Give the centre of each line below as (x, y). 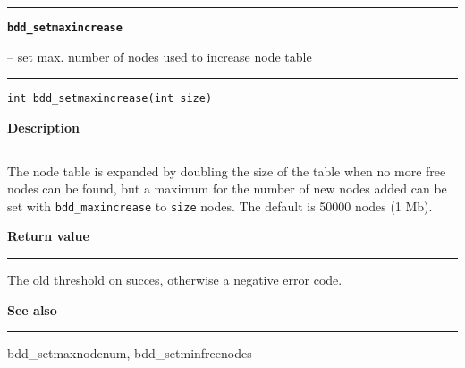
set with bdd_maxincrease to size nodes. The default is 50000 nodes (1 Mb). (220, 205)
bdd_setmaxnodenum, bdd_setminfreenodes (130, 353)
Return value (48, 236)
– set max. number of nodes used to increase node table (160, 56)
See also (32, 309)
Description (44, 127)
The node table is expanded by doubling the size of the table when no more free (227, 171)
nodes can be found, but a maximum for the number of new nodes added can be (227, 188)
